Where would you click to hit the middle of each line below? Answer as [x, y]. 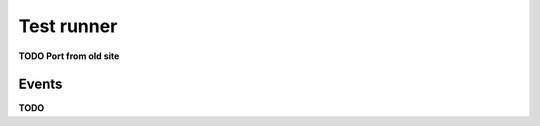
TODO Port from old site [69, 56]
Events [40, 84]
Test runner [68, 26]
